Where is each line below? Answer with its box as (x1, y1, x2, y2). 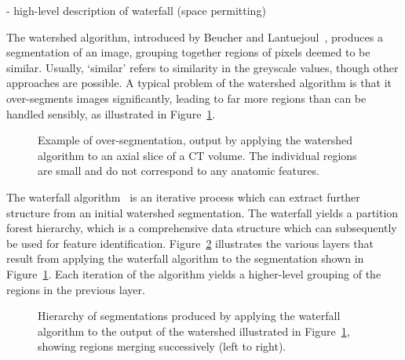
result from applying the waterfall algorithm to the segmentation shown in (6, 250, 364, 267)
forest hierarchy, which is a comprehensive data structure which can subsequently (6, 220, 397, 236)
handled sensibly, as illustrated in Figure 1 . (6, 105, 216, 122)
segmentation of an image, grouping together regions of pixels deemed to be (6, 44, 370, 60)
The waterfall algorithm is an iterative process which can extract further (6, 188, 360, 205)
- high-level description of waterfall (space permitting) (6, 2, 266, 18)
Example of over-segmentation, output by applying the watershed (38, 132, 353, 148)
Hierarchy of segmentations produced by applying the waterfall (38, 307, 341, 324)
